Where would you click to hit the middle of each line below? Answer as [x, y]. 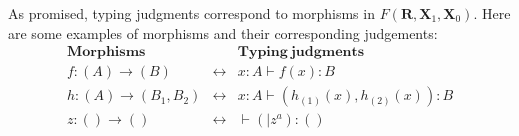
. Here [492, 13]
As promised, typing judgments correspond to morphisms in [191, 13]
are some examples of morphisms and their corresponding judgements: [223, 32]
